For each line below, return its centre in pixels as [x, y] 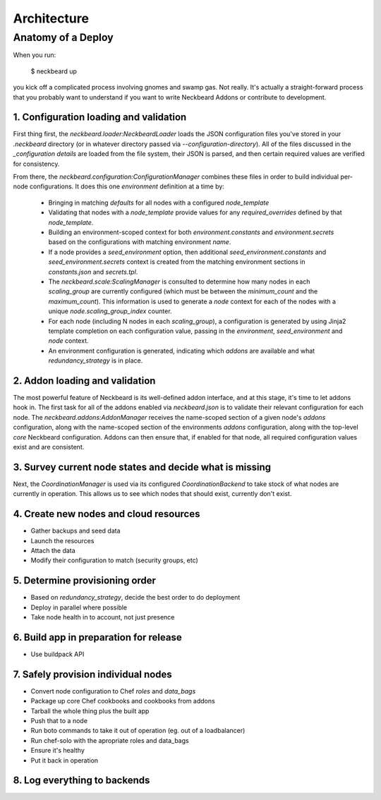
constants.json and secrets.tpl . [93, 272]
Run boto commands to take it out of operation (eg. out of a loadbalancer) [138, 731]
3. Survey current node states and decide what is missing [142, 467]
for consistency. [36, 164]
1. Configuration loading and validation [100, 117]
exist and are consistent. [49, 447]
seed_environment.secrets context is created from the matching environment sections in [177, 262]
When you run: [35, 55]
